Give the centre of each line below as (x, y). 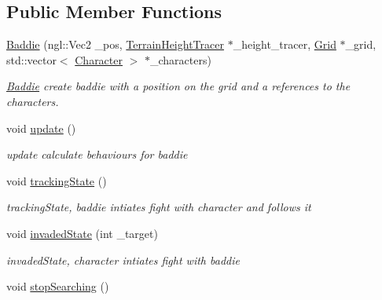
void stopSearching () (58, 286)
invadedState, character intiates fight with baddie (123, 260)
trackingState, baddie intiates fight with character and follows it (159, 207)
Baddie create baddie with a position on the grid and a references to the (178, 86)
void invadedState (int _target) (82, 233)
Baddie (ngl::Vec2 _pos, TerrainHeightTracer (115, 44)
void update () (41, 128)
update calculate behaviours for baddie (97, 154)
